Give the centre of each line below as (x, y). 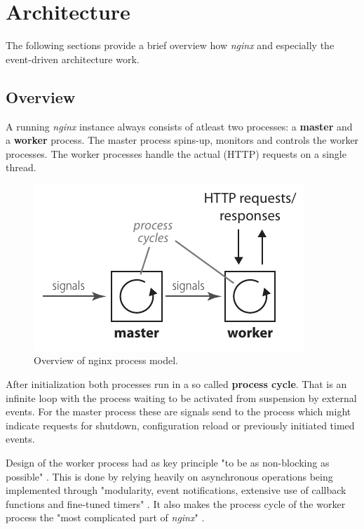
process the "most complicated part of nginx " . (105, 517)
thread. (21, 167)
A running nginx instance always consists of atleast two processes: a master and (179, 126)
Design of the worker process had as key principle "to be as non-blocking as (168, 463)
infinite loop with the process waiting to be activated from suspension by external (181, 397)
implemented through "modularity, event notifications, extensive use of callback (176, 490)
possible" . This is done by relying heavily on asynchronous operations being (169, 476)
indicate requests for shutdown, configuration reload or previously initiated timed (180, 425)
